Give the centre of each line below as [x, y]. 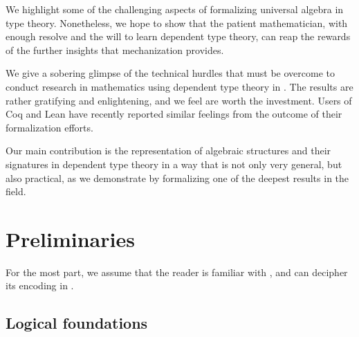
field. [16, 191]
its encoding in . [40, 285]
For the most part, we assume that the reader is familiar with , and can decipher [177, 272]
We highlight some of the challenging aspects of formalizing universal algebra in [175, 9]
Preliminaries [70, 238]
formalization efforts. [49, 127]
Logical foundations [77, 323]
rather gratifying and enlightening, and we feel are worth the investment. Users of [179, 100]
